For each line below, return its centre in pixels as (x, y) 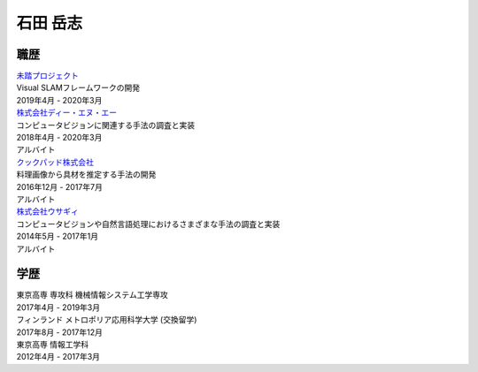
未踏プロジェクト (47, 76)
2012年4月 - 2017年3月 (58, 357)
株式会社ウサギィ (47, 211)
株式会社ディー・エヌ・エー (67, 113)
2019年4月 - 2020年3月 (59, 100)
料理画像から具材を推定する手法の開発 (86, 175)
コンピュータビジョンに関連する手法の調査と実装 (105, 125)
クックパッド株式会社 (55, 162)
